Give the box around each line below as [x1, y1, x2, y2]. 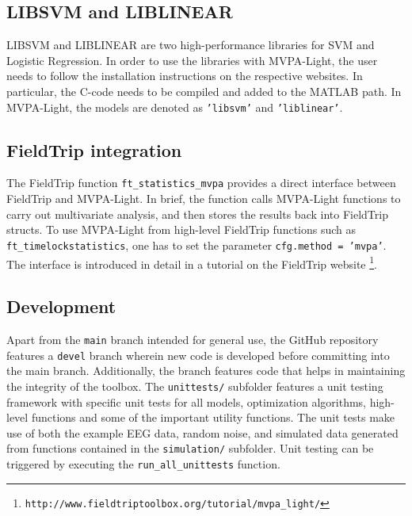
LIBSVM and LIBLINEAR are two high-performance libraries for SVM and [6, 36, 375, 53]
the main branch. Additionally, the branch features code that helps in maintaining [6, 362, 406, 379]
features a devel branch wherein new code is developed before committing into [6, 346, 390, 363]
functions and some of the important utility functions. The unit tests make [31, 409, 395, 426]
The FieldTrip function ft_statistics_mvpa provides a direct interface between [6, 174, 396, 191]
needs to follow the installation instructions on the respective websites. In [6, 67, 363, 84]
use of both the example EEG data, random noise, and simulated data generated [6, 424, 399, 441]
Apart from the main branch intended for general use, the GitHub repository [6, 331, 379, 347]
